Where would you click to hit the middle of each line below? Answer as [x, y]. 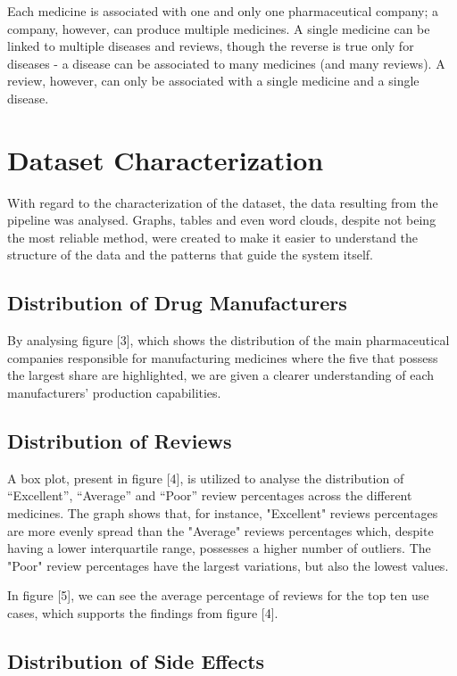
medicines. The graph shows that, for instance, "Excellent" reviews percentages [223, 513]
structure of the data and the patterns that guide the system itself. [191, 255]
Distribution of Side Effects [136, 660]
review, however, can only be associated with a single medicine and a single [213, 81]
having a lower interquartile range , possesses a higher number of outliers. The [219, 548]
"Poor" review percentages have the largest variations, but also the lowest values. [228, 565]
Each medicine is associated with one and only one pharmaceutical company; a [223, 11]
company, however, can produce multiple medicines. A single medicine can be [219, 28]
